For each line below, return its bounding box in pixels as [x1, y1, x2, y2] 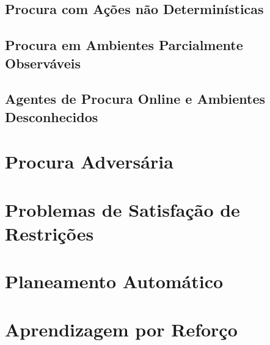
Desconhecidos [5, 107, 98, 126]
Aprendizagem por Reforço [5, 316, 238, 341]
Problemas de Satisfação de [5, 197, 240, 222]
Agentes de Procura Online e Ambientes [5, 89, 266, 108]
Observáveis [5, 53, 81, 72]
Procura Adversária [5, 149, 173, 174]
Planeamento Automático [5, 269, 224, 294]
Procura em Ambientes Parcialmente [5, 35, 243, 54]
